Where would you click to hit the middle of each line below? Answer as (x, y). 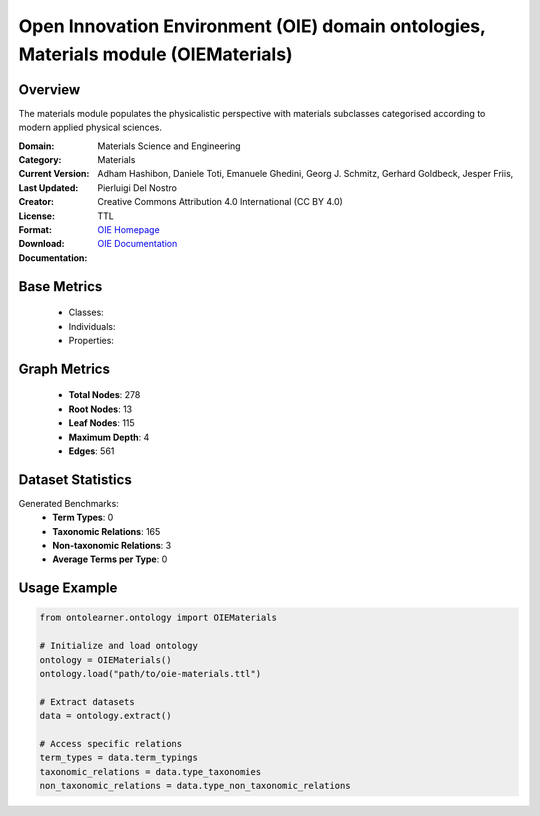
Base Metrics (60, 286)
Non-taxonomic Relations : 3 (112, 545)
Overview (49, 89)
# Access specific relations (111, 743)
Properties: (91, 340)
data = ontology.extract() (105, 716)
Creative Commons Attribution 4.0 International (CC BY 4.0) (220, 202)
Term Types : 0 (83, 517)
